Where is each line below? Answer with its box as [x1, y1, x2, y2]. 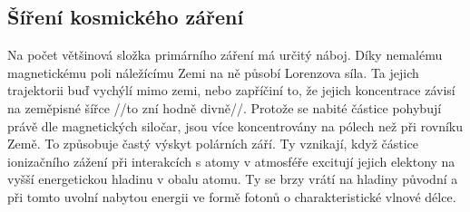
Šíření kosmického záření [7, 3, 244, 31]
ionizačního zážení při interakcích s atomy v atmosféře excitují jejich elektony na [7, 151, 455, 170]
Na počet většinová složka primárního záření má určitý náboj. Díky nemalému [7, 45, 443, 64]
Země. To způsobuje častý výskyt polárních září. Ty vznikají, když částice [7, 134, 419, 153]
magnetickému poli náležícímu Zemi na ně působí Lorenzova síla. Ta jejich [7, 63, 419, 82]
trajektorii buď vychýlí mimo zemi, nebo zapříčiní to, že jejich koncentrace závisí [7, 81, 455, 100]
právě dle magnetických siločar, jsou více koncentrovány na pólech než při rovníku [7, 116, 464, 135]
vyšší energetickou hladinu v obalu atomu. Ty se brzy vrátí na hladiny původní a [7, 169, 458, 188]
